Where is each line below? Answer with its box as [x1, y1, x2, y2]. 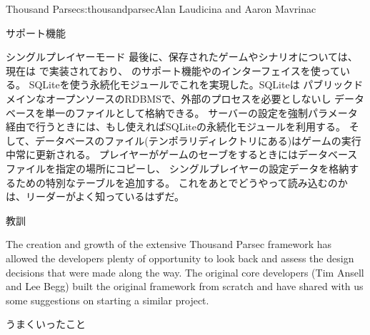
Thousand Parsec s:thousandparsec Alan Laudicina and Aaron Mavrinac [6, 1, 316, 16]
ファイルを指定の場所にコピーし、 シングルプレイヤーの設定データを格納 [6, 160, 349, 175]
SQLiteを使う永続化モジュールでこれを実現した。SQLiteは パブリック [29, 77, 354, 92]
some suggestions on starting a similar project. [6, 292, 209, 307]
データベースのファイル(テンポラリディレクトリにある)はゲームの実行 [34, 133, 361, 148]
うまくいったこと [6, 316, 86, 331]
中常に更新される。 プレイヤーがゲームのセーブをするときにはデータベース [6, 147, 358, 162]
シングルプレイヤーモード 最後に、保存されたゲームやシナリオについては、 [6, 49, 358, 64]
